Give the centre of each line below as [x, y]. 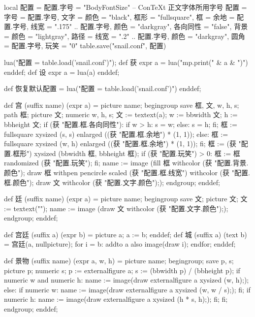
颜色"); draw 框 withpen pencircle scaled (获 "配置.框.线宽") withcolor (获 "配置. [127, 172]
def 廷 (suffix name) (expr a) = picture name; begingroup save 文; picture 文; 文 [126, 199]
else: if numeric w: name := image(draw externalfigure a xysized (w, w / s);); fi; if [127, 289]
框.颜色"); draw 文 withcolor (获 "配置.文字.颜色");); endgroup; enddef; [112, 182]
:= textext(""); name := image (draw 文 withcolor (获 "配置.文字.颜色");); [116, 208]
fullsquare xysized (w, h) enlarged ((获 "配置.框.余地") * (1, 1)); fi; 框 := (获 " [123, 143]
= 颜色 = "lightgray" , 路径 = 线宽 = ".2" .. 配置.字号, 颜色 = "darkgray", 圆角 [125, 36]
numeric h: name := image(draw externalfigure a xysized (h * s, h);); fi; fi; [116, 299]
